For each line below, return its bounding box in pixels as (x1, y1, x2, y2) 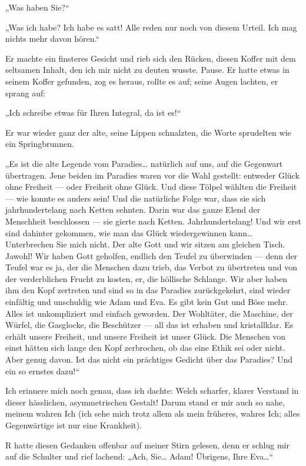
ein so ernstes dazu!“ (5, 364, 79, 377)
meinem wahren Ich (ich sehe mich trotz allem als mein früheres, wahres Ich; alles (5, 407, 300, 420)
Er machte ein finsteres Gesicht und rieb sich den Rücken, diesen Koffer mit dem (5, 52, 296, 64)
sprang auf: (5, 86, 46, 99)
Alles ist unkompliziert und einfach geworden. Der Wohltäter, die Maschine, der (5, 307, 293, 319)
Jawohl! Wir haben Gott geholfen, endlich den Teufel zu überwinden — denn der (5, 249, 298, 262)
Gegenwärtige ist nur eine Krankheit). (5, 419, 142, 431)
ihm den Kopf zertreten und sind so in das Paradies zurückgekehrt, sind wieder (5, 284, 291, 296)
